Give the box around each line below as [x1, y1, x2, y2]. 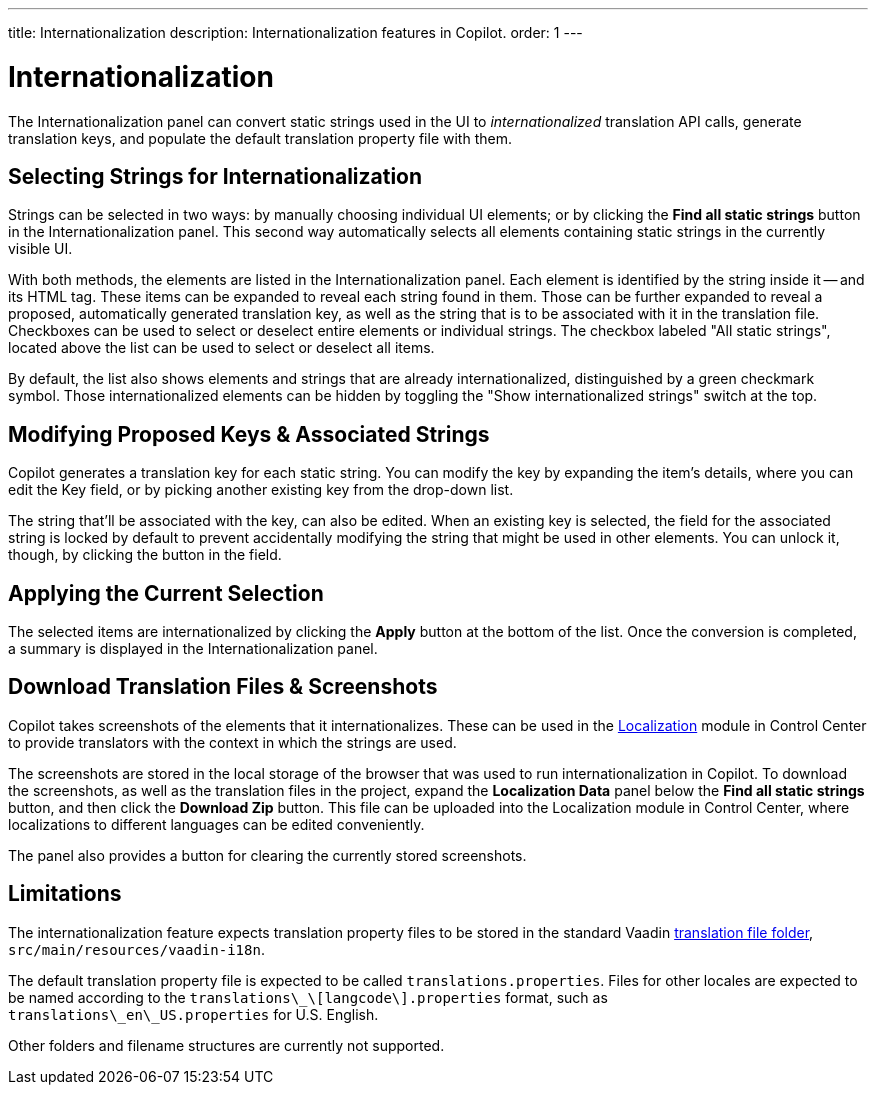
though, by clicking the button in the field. [8, 546, 282, 564]
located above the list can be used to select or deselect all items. [8, 339, 435, 357]
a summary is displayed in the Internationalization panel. [8, 640, 378, 658]
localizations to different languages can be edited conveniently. [8, 815, 425, 833]
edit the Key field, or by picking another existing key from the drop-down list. [8, 481, 514, 499]
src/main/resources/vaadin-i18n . [8, 940, 265, 958]
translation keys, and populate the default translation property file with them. [8, 129, 512, 147]
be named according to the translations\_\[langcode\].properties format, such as [8, 988, 608, 1006]
